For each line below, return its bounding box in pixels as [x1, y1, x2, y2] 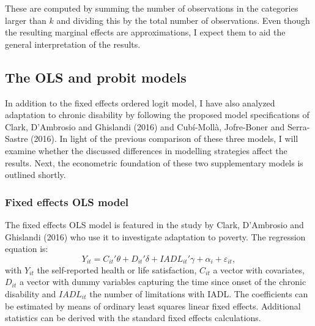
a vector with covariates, [213, 263, 305, 276]
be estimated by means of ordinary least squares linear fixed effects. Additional [5, 299, 301, 312]
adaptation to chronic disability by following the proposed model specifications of [5, 108, 309, 121]
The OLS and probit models [5, 67, 187, 86]
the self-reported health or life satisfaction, [37, 263, 197, 276]
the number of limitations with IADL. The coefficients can [89, 287, 308, 300]
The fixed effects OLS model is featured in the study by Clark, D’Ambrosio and [5, 218, 304, 231]
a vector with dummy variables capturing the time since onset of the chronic [19, 275, 306, 288]
